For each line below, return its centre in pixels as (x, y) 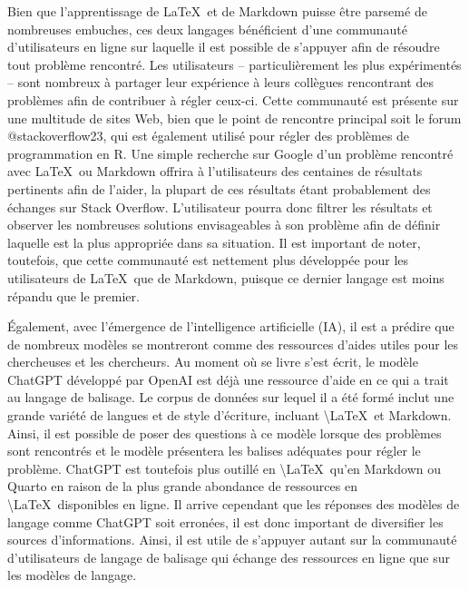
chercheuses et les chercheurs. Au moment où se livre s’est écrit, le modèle (213, 362)
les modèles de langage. (72, 575)
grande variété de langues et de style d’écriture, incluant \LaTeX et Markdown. (230, 415)
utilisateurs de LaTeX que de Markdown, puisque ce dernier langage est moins (226, 277)
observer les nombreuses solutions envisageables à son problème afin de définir (224, 225)
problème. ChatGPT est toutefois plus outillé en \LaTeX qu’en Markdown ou (224, 468)
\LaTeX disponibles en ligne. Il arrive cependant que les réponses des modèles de (234, 504)
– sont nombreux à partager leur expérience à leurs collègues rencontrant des (220, 82)
